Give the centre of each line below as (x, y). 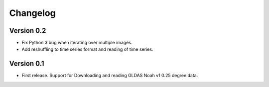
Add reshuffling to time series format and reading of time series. (87, 49)
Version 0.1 (27, 64)
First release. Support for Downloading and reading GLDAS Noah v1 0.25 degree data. (110, 76)
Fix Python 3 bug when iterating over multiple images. (77, 43)
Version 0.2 (28, 31)
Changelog (32, 13)
